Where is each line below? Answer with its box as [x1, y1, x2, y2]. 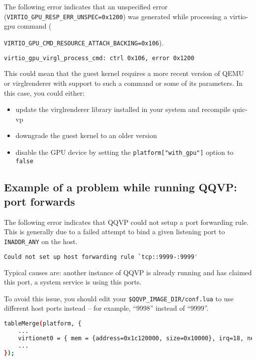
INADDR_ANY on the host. [4, 236, 78, 247]
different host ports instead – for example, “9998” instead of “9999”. [4, 303, 209, 313]
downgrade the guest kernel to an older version [15, 130, 157, 141]
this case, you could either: [4, 87, 85, 98]
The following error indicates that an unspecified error [4, 1, 168, 11]
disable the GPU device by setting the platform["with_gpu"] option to [15, 146, 234, 157]
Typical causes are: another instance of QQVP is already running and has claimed [4, 267, 252, 277]
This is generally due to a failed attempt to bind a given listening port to [4, 226, 225, 237]
